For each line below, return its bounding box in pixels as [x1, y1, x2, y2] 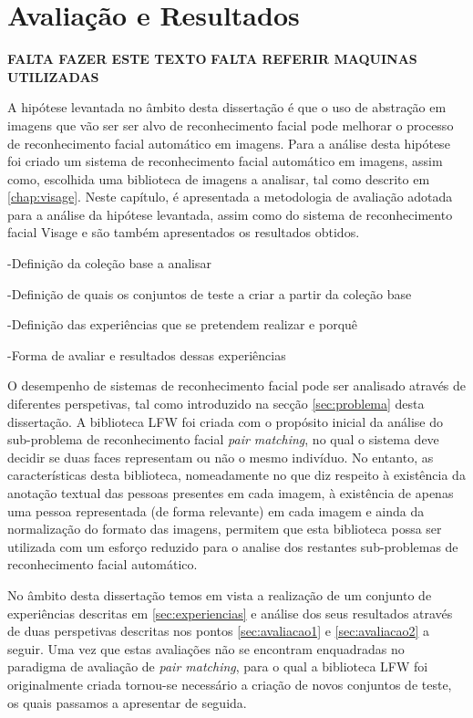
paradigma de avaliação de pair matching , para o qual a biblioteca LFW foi [7, 657, 428, 676]
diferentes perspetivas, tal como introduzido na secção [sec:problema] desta [7, 394, 425, 413]
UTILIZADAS [7, 67, 99, 86]
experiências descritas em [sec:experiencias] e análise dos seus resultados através [7, 603, 453, 622]
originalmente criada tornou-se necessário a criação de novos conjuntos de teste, [7, 674, 452, 693]
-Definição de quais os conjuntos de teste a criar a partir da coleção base [7, 284, 412, 303]
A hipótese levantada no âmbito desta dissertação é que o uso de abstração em [7, 98, 447, 117]
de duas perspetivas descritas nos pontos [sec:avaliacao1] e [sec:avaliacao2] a [7, 621, 430, 640]
